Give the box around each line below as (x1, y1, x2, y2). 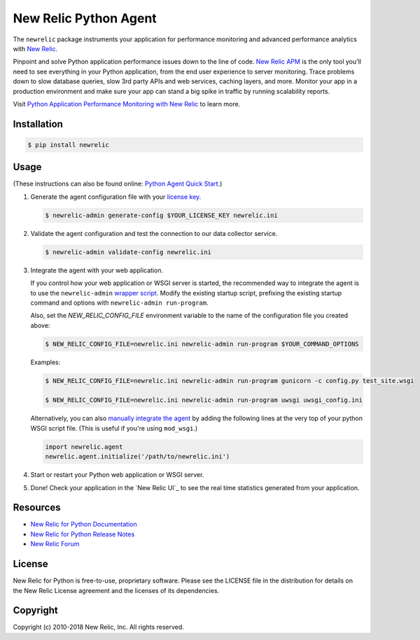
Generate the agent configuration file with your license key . (30, 193, 202, 201)
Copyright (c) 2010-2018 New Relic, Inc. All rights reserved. (13, 623, 185, 632)
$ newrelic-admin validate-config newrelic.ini (45, 248, 211, 256)
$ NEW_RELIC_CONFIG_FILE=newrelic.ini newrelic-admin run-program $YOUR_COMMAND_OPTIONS (45, 340, 360, 348)
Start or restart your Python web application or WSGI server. (30, 471, 204, 479)
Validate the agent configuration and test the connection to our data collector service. (30, 229, 278, 237)
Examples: (30, 358, 61, 366)
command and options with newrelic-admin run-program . (30, 298, 209, 307)
